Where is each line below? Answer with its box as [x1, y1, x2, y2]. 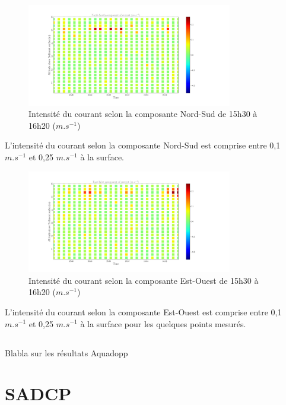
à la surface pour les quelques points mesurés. [80, 317, 246, 330]
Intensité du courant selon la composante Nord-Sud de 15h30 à [28, 107, 258, 120]
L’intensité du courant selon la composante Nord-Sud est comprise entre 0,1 [5, 139, 281, 151]
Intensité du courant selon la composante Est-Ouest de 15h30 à [28, 274, 259, 286]
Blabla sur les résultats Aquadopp [5, 346, 128, 359]
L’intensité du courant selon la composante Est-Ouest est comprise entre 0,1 [5, 305, 282, 318]
